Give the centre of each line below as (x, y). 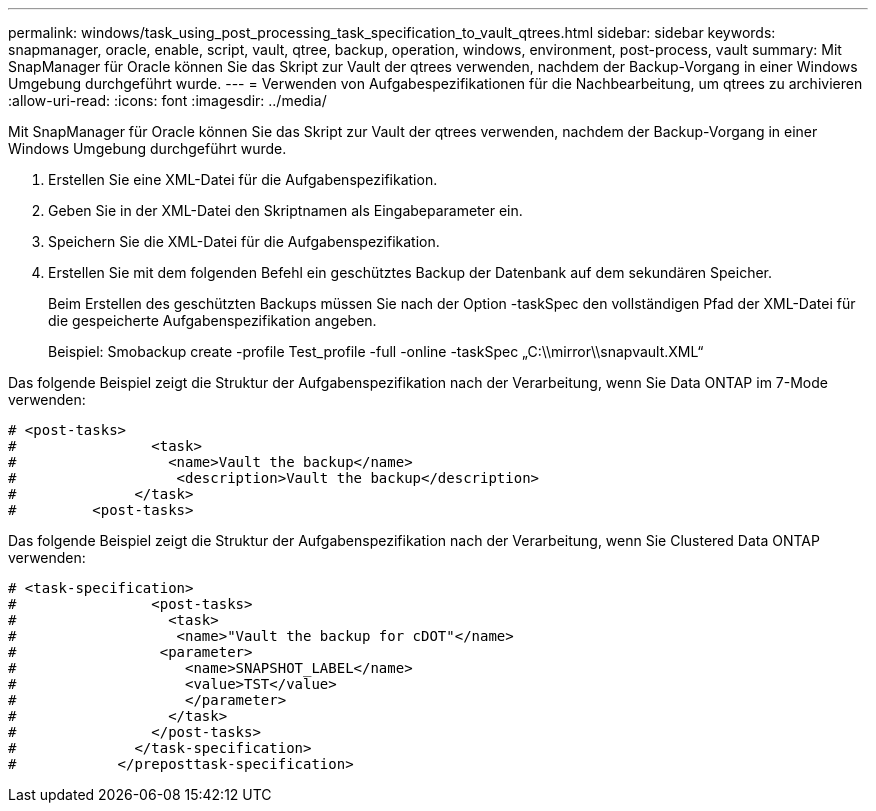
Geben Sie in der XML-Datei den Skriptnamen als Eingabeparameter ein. (285, 210)
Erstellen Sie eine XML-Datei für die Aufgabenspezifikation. (243, 179)
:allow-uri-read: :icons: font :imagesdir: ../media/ (167, 100)
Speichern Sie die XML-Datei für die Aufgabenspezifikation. (244, 241)
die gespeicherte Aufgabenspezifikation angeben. (212, 320)
